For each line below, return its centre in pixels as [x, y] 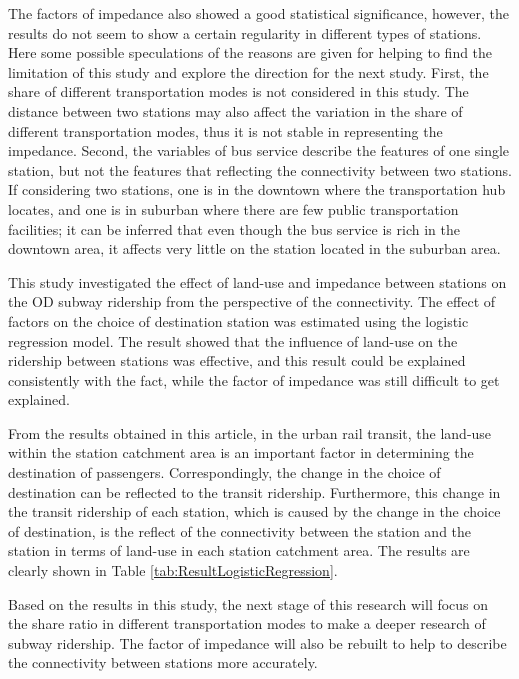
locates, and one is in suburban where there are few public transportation [233, 208]
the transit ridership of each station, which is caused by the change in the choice [254, 511]
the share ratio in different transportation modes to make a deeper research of [247, 623]
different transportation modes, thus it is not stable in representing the [225, 130]
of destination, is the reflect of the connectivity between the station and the [240, 530]
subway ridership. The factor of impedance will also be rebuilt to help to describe [257, 642]
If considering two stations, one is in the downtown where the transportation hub [257, 189]
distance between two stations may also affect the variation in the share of [235, 110]
